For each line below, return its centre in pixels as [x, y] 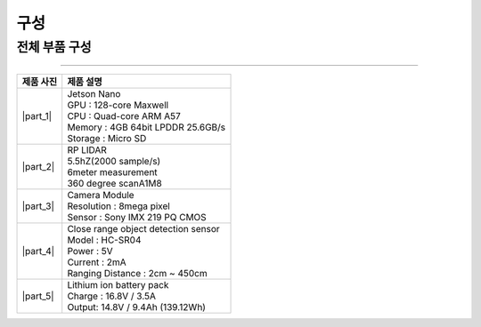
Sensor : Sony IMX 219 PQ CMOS [137, 218]
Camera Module [101, 195]
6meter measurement [112, 172]
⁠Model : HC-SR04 [104, 240]
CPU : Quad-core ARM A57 [124, 116]
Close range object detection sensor [143, 229]
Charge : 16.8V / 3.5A [111, 296]
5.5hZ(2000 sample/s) [114, 162]
